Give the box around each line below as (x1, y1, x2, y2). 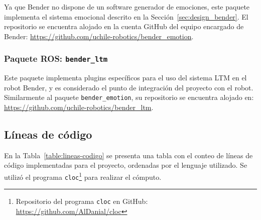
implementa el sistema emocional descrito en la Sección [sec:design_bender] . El (4, 11, 248, 22)
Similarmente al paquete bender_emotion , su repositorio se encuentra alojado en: (4, 92, 254, 102)
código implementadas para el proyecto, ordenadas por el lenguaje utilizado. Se (4, 160, 247, 170)
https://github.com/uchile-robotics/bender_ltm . (4, 102, 154, 112)
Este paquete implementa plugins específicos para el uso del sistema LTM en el (4, 72, 247, 83)
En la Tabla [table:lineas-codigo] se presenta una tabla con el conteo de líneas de (4, 150, 253, 160)
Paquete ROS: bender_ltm (4, 52, 108, 65)
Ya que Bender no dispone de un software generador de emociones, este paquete (4, 2, 250, 12)
